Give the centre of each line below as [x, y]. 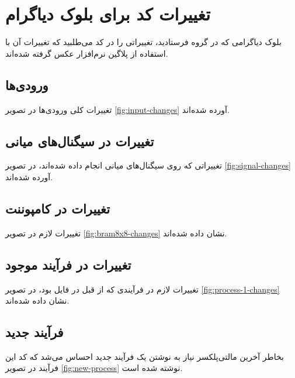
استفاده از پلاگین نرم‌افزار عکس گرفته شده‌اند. [87, 53]
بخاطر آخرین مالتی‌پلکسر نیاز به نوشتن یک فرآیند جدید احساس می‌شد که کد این [145, 356]
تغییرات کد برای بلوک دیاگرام [108, 14]
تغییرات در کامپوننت [58, 208]
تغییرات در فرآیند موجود [68, 264]
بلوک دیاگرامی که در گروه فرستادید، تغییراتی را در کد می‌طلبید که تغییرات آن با [143, 42]
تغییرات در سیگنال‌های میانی [80, 141]
